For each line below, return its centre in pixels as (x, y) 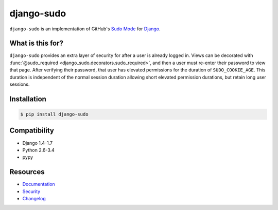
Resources (27, 172)
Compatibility (32, 131)
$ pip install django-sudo (54, 114)
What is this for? (37, 43)
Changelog (34, 198)
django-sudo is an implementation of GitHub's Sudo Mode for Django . (85, 29)
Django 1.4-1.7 (38, 143)
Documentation (39, 184)
